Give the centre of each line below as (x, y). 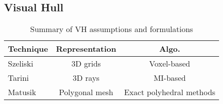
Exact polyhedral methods (170, 92)
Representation (86, 49)
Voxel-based (170, 64)
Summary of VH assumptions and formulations (111, 29)
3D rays (86, 78)
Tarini (19, 78)
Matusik (22, 92)
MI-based (170, 78)
